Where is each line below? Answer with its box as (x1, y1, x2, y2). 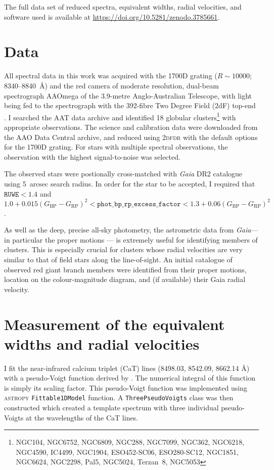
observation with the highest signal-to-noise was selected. (4, 151, 180, 162)
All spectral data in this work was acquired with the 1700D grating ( (4, 70, 217, 81)
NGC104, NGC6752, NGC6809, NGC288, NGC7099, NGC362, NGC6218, (16, 437, 245, 447)
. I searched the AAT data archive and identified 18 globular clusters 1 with (4, 110, 236, 122)
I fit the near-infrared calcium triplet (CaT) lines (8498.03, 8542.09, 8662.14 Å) (4, 362, 250, 373)
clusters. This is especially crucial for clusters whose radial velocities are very (4, 244, 243, 255)
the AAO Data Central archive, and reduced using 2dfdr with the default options (4, 131, 258, 142)
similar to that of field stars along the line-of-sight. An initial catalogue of (4, 254, 233, 264)
